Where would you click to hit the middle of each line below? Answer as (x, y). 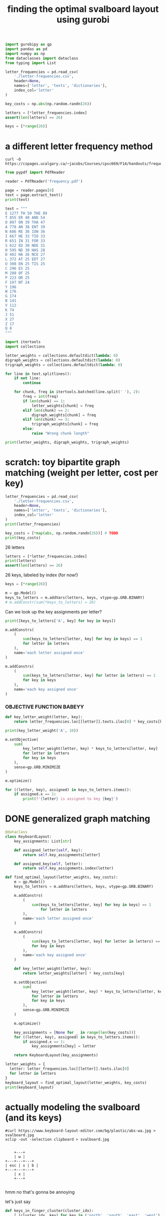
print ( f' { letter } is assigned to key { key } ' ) (71, 799)
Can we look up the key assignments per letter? (54, 611)
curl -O (13, 160)
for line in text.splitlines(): (38, 374)
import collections (25, 347)
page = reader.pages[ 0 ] (30, 190)
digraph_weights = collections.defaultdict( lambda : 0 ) (63, 360)
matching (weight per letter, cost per (82, 473)
